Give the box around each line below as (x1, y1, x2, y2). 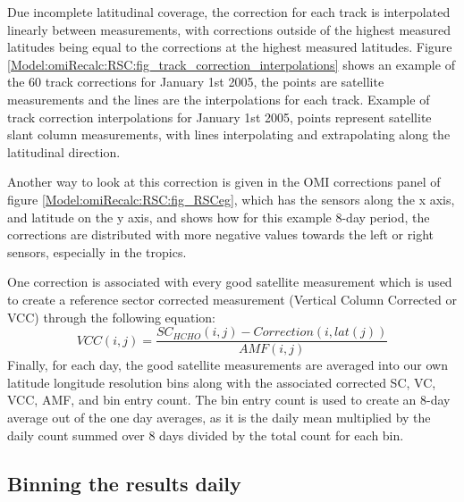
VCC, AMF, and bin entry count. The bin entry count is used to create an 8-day (7, 390, 451, 409)
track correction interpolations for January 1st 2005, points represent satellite (7, 107, 432, 126)
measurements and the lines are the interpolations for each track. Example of (7, 89, 430, 108)
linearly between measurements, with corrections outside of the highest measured (7, 20, 451, 38)
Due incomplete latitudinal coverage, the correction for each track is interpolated (7, 3, 451, 21)
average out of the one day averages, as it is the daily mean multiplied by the (7, 407, 431, 426)
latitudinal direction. (7, 142, 121, 161)
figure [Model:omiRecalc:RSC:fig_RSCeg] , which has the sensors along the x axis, (7, 189, 455, 208)
